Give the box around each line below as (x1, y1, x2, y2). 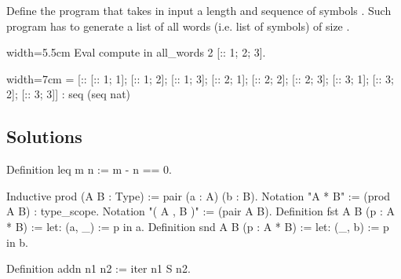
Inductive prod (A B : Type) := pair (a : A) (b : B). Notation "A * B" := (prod (6, 187, 391, 204)
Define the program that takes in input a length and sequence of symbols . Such (6, 2, 392, 18)
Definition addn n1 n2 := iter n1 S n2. (6, 260, 191, 277)
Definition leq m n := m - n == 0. (6, 161, 172, 178)
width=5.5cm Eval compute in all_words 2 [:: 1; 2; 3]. (6, 44, 266, 61)
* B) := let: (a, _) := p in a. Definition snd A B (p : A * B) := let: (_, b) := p (6, 218, 389, 234)
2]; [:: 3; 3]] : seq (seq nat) (6, 86, 131, 102)
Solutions (6, 124, 82, 149)
